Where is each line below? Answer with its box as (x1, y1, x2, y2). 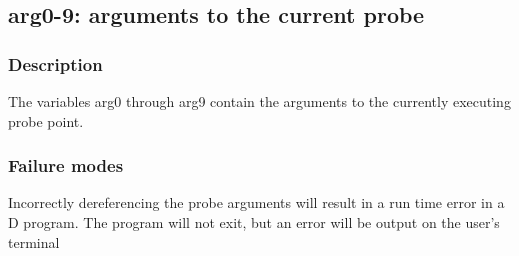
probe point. (8, 110, 84, 131)
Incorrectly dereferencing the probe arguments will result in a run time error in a (8, 192, 505, 213)
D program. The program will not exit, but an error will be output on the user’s (8, 212, 500, 232)
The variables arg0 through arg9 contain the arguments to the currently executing (8, 91, 511, 111)
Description (8, 51, 103, 76)
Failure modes (8, 153, 124, 178)
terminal (8, 231, 60, 252)
